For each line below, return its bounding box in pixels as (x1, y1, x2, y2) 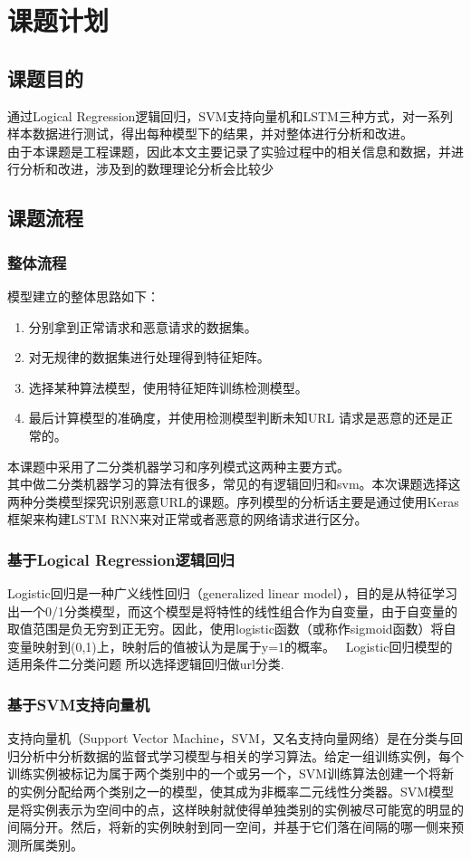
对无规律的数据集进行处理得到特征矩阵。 (28, 348, 270, 367)
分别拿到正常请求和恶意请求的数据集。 (28, 317, 257, 336)
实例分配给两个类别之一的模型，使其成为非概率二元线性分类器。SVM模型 (19, 782, 455, 801)
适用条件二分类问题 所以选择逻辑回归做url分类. (7, 654, 284, 673)
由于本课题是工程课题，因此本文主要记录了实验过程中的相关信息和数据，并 (7, 141, 451, 160)
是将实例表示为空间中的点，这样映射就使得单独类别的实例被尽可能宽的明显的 (7, 799, 464, 818)
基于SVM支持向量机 (7, 693, 150, 715)
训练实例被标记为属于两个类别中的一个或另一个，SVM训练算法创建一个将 (7, 764, 442, 783)
